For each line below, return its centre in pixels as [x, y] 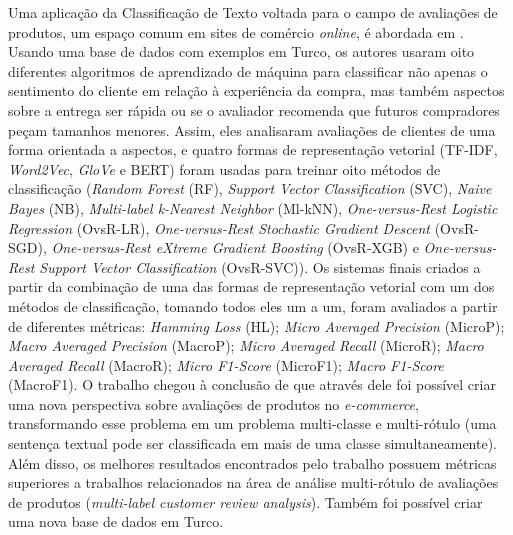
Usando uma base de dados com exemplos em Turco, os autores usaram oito [241, 51]
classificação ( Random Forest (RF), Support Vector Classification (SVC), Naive [250, 188]
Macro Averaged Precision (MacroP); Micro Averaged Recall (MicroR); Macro [246, 345]
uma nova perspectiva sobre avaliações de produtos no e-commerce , [213, 403]
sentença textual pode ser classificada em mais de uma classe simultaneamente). [253, 443]
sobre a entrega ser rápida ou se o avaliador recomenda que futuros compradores [254, 109]
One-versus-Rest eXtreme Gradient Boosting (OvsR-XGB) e [235, 247]
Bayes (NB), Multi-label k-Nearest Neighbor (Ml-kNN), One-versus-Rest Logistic [253, 207]
